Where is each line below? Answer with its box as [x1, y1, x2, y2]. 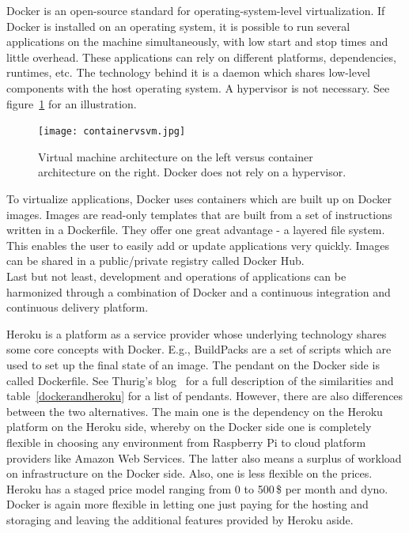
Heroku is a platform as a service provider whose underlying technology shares [6, 325, 387, 342]
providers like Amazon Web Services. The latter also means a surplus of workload [6, 449, 402, 466]
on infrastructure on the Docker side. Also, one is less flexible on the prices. [6, 465, 373, 482]
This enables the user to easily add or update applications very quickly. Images [6, 236, 389, 253]
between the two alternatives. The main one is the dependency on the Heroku [6, 403, 383, 419]
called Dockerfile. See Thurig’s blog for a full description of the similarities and [6, 372, 394, 388]
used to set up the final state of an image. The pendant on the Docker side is [6, 356, 380, 372]
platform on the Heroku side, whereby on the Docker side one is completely [6, 418, 372, 435]
